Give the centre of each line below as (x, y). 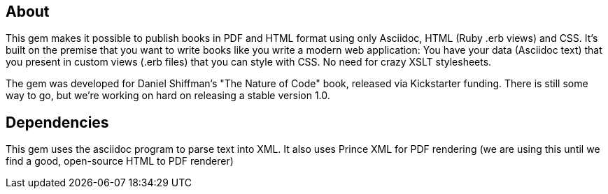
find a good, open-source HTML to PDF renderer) (120, 161)
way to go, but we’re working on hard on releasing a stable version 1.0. (168, 96)
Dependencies (57, 122)
